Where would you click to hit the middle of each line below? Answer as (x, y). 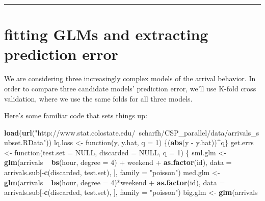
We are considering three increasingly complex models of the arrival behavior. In (130, 78)
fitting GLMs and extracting (106, 34)
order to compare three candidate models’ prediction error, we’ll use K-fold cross (130, 88)
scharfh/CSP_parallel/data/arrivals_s (199, 132)
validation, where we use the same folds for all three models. (98, 98)
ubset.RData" (25, 142)
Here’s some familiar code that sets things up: (76, 115)
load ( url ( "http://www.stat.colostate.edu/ (70, 132)
